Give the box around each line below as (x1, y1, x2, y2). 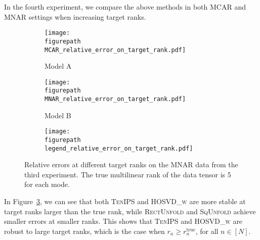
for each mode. (24, 179, 70, 189)
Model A (45, 61, 72, 71)
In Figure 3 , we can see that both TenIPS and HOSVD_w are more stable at (4, 196, 246, 207)
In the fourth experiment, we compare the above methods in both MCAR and (4, 2, 246, 12)
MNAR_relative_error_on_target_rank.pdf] (45, 95, 186, 103)
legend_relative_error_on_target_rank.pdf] (45, 145, 193, 152)
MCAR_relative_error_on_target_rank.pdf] (45, 46, 186, 54)
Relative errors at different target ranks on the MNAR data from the (24, 159, 238, 170)
